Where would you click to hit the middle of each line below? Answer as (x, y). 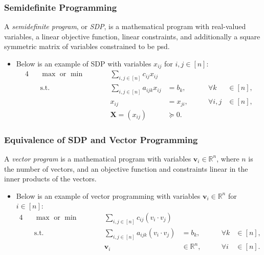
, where (228, 158)
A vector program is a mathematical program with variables (98, 158)
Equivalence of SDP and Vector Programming (101, 139)
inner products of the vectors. (50, 179)
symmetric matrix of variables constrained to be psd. (87, 46)
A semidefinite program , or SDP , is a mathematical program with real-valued (125, 26)
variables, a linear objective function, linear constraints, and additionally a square (132, 36)
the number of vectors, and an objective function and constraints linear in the (126, 168)
